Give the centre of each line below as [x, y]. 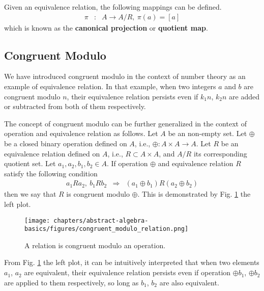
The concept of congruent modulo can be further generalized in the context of [125, 123]
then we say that [30, 194]
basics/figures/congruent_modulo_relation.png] [107, 229]
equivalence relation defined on [52, 153]
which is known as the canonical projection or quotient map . [106, 27]
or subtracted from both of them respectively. [75, 106]
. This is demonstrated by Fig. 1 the [194, 194]
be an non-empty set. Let [208, 133]
